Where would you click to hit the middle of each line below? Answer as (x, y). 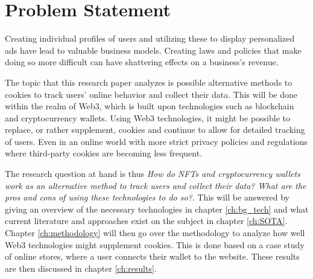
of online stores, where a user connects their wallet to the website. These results (152, 256)
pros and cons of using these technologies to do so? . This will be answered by (147, 197)
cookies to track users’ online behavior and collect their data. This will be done (151, 94)
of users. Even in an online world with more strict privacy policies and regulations (156, 141)
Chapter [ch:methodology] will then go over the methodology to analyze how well (155, 233)
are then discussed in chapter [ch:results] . (81, 268)
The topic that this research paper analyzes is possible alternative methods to (149, 82)
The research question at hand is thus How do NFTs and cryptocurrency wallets (153, 174)
